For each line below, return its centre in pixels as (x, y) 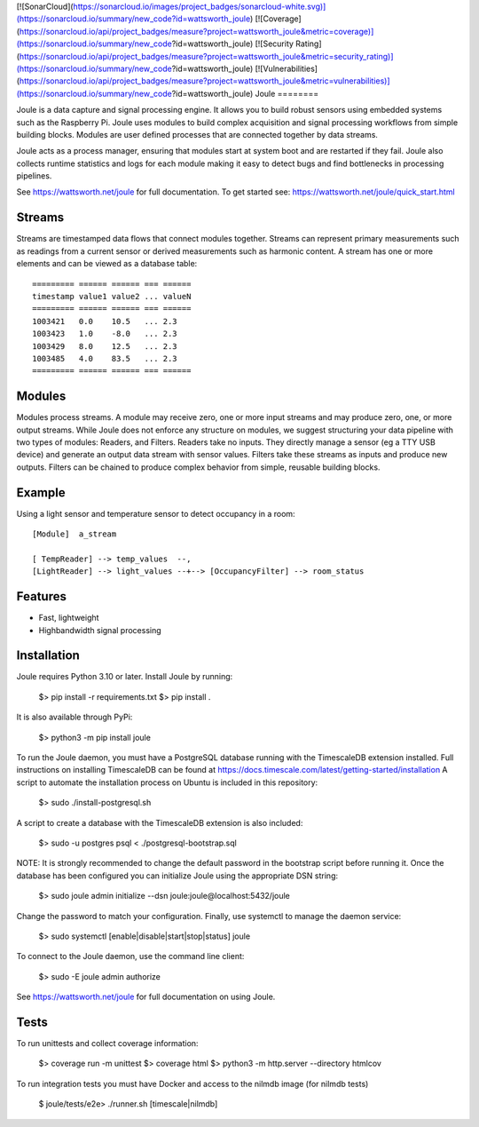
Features (41, 596)
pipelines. (34, 176)
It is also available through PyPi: (75, 717)
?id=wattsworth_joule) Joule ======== (245, 93)
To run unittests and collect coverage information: (107, 1043)
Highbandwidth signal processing (100, 630)
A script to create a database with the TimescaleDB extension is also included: (160, 822)
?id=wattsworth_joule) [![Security (233, 44)
